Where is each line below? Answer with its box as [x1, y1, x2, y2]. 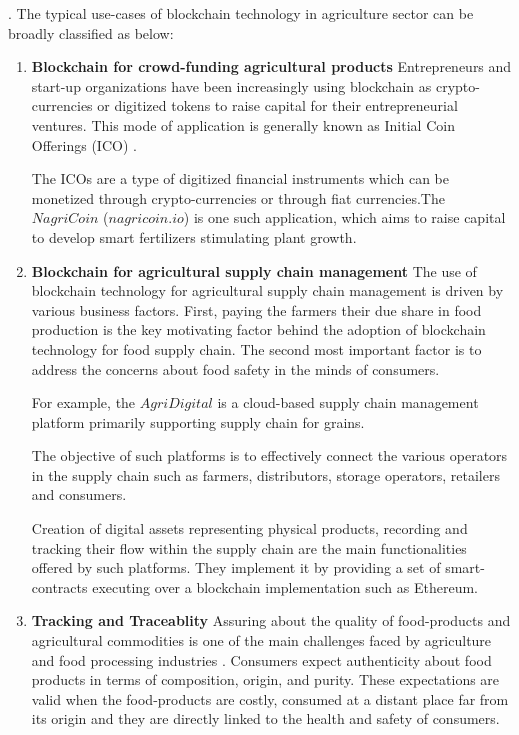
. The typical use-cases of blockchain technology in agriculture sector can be [8, 3, 474, 23]
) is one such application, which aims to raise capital [183, 207, 506, 228]
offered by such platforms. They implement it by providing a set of [31, 557, 441, 578]
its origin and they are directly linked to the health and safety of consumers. [31, 708, 500, 729]
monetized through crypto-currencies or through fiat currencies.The [31, 187, 445, 208]
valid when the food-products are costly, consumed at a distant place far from [31, 688, 509, 709]
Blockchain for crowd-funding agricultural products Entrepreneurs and [31, 56, 512, 77]
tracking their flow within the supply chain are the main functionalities [31, 537, 467, 558]
